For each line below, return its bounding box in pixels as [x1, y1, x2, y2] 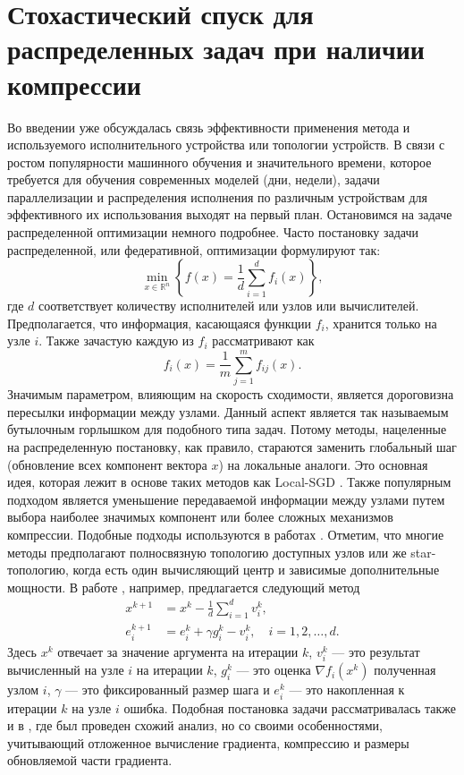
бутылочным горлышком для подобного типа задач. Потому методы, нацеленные [7, 420, 447, 439]
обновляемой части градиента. [7, 751, 173, 770]
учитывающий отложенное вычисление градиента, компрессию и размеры [7, 733, 409, 752]
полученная [374, 660, 436, 679]
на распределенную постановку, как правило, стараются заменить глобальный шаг [7, 437, 457, 456]
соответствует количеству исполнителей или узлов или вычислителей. [38, 296, 419, 315]
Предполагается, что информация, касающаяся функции [7, 313, 311, 332]
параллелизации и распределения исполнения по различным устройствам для [7, 187, 427, 206]
